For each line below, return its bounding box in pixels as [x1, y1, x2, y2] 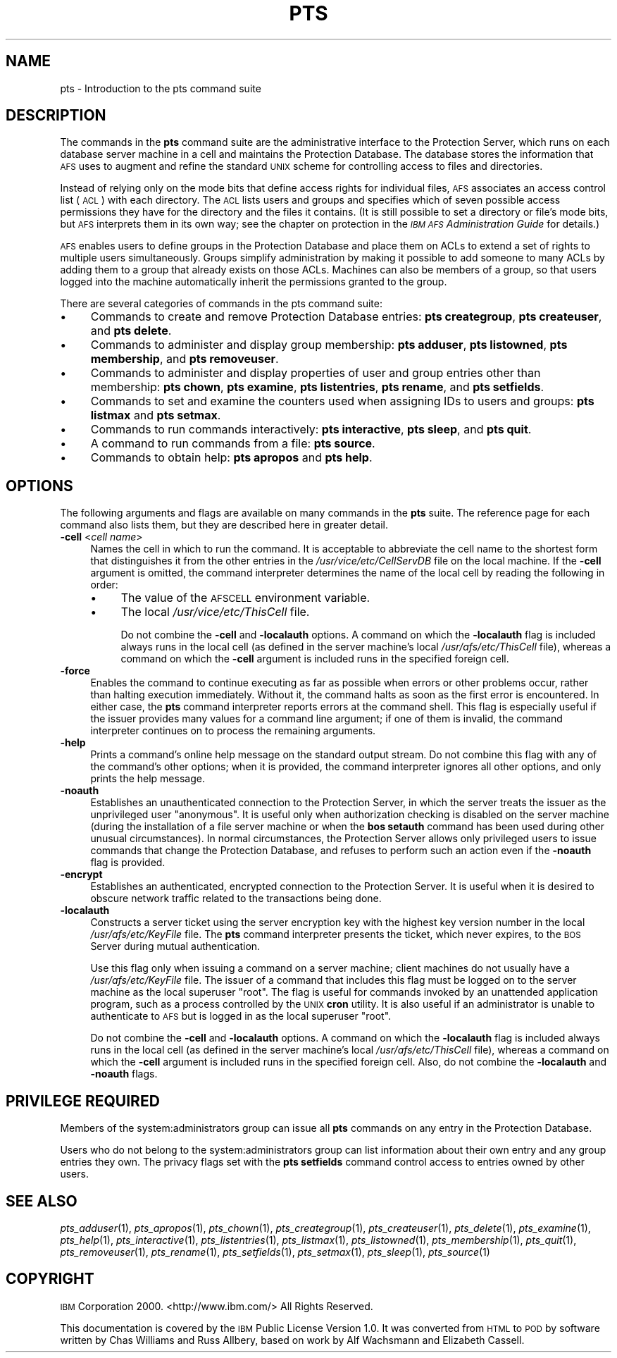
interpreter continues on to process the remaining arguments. [90, 724, 376, 737]
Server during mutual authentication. [90, 940, 261, 953]
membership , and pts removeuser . [90, 352, 279, 366]
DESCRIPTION [6, 106, 106, 125]
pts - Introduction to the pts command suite [60, 82, 261, 94]
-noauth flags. [90, 1068, 158, 1080]
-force [60, 665, 90, 677]
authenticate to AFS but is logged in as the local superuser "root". [90, 1010, 392, 1023]
